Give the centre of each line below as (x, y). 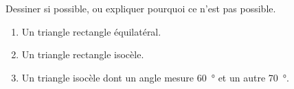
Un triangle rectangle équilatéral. (91, 31)
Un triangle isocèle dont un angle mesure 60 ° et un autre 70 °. (155, 77)
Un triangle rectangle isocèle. (83, 54)
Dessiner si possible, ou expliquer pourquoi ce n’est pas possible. (141, 8)
